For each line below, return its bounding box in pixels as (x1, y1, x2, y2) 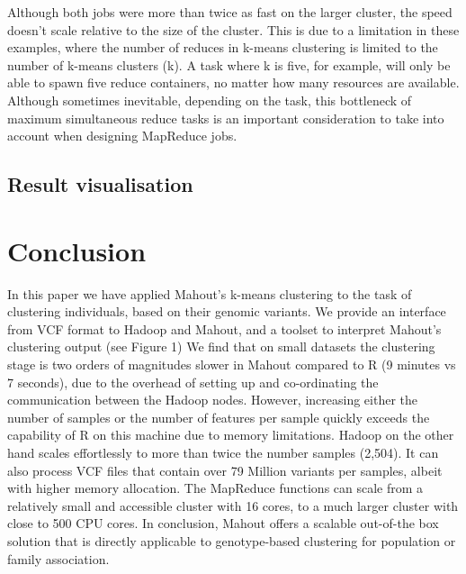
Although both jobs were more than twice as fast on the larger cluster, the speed (7, 3, 453, 21)
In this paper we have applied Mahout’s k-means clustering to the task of (7, 284, 412, 303)
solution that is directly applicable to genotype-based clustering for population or (7, 531, 456, 550)
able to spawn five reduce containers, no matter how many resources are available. (7, 73, 460, 92)
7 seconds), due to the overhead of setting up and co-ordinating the (7, 372, 379, 391)
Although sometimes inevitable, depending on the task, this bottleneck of (7, 90, 412, 109)
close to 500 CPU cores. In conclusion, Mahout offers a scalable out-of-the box (7, 514, 439, 533)
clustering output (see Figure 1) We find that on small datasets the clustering (7, 337, 435, 356)
